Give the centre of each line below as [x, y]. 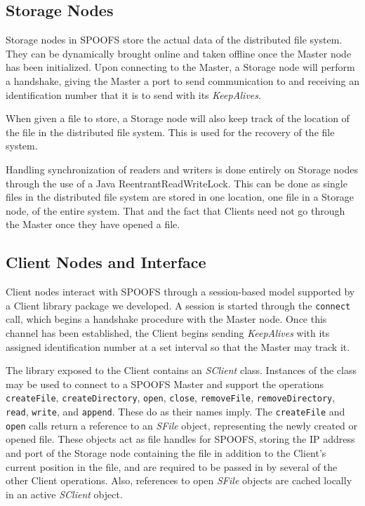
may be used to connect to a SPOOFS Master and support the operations [165, 384]
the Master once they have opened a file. [93, 224]
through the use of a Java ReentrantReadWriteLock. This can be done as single [177, 183]
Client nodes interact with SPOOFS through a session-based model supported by [180, 292]
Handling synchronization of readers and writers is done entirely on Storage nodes [182, 169]
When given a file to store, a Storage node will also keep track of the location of [178, 118]
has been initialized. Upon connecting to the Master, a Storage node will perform [180, 67]
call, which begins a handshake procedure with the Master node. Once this [166, 319]
